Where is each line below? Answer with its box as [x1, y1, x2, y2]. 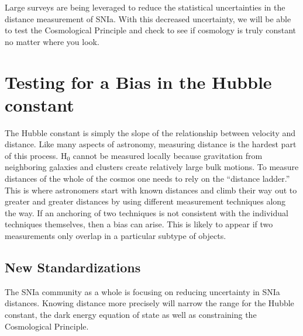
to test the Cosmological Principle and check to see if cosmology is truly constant [5, 24, 297, 36]
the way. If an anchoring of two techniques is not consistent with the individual [5, 206, 288, 219]
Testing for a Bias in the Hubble [5, 70, 272, 93]
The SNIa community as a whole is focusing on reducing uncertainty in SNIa [5, 285, 280, 297]
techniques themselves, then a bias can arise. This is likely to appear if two [5, 218, 273, 230]
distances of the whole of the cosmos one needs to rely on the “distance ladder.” [5, 172, 290, 185]
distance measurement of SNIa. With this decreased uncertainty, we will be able [5, 12, 291, 25]
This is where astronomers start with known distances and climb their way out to [5, 183, 297, 196]
